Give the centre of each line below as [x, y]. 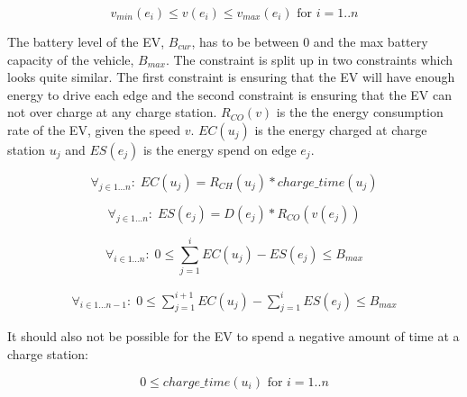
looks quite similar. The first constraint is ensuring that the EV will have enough [231, 77]
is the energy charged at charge [341, 129]
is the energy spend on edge [220, 149]
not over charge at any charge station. [112, 112]
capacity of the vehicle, [71, 59]
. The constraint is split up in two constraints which [309, 59]
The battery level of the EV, [86, 41]
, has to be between [245, 41]
